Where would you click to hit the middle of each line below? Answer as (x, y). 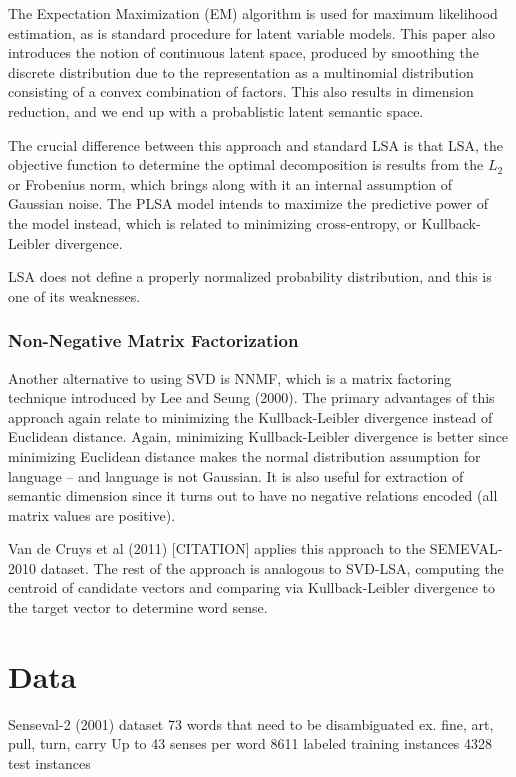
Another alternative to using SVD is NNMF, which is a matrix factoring (230, 377)
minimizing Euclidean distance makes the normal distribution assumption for (244, 455)
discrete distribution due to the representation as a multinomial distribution (241, 71)
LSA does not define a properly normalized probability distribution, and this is (250, 276)
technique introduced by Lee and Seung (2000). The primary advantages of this (251, 397)
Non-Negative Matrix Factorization (153, 340)
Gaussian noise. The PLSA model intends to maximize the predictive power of (248, 203)
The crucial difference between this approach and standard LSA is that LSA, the (256, 144)
